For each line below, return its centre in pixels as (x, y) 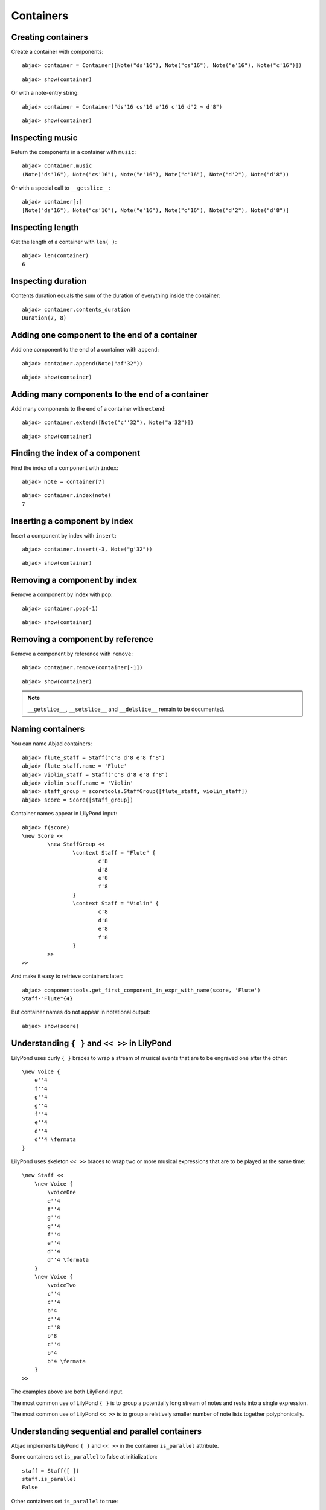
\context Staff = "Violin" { (116, 904)
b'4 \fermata (66, 1361)
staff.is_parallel (49, 1479)
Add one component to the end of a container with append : (85, 350)
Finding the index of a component (76, 453)
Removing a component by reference (82, 639)
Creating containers (50, 37)
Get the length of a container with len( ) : (64, 242)
